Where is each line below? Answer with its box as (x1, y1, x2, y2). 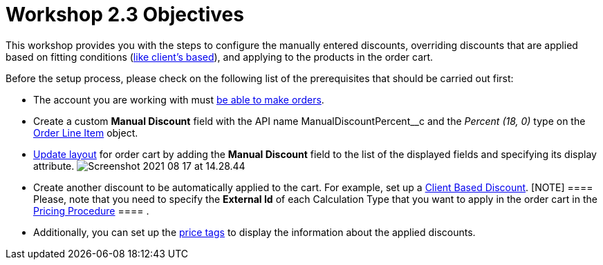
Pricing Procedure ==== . (33, 204, 149, 217)
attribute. (33, 159, 75, 172)
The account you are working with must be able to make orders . (33, 93, 324, 106)
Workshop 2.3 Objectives (6, 3, 244, 26)
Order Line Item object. (33, 126, 138, 139)
